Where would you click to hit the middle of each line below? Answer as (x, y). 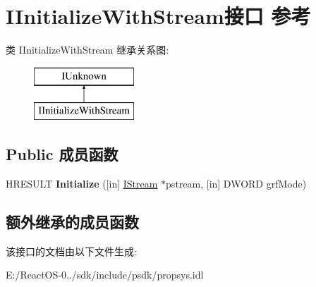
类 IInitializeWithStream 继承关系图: (87, 50)
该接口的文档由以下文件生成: (71, 251)
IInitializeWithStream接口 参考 (158, 16)
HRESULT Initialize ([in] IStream (82, 184)
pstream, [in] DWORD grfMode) (236, 184)
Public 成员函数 (62, 154)
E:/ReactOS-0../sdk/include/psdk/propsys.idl (105, 275)
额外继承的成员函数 (72, 222)
